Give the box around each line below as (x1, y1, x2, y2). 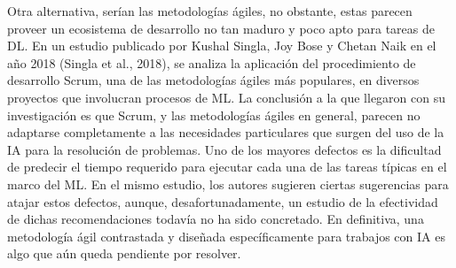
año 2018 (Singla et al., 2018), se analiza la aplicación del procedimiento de (7, 53, 416, 72)
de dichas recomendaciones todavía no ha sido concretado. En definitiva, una (7, 210, 424, 228)
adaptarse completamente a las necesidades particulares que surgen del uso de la (7, 123, 444, 142)
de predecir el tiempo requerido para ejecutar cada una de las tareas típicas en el (7, 157, 447, 176)
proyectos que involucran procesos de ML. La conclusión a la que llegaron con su (7, 88, 446, 106)
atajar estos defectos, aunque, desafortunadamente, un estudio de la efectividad (7, 192, 438, 211)
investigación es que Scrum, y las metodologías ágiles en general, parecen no (7, 105, 421, 124)
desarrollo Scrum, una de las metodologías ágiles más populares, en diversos (7, 71, 420, 89)
